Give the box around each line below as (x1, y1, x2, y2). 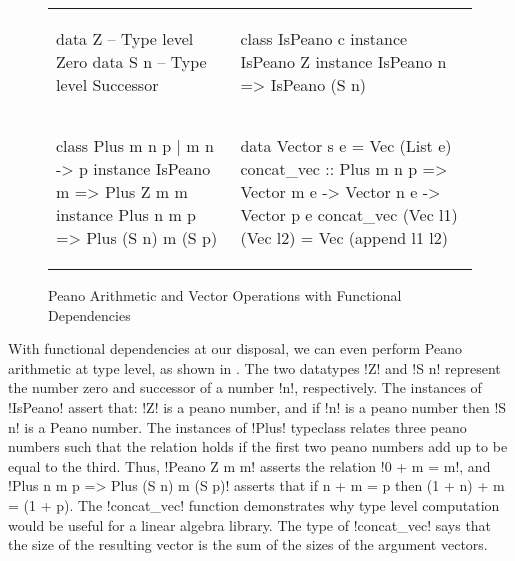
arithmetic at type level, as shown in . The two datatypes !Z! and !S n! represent (8, 357, 501, 378)
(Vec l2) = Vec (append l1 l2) (240, 226, 448, 249)
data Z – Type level (56, 27, 194, 50)
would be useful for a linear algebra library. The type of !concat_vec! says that (8, 514, 492, 535)
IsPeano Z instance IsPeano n (240, 50, 447, 73)
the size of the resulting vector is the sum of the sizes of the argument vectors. (8, 534, 488, 555)
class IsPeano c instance (240, 27, 408, 50)
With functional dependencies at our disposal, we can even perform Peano (8, 338, 463, 359)
